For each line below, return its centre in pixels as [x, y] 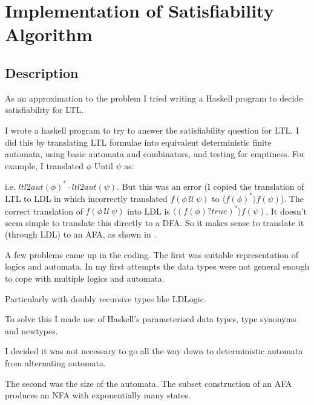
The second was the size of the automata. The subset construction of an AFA [149, 383]
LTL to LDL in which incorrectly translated [86, 198]
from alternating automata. [55, 362]
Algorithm [49, 34]
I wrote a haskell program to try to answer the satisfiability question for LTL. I [152, 130]
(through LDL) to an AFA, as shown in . [81, 234]
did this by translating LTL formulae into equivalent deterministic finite [138, 142]
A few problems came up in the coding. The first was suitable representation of [152, 254]
